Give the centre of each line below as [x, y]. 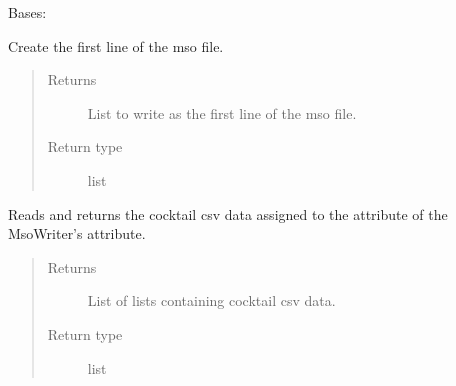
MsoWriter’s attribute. [77, 233]
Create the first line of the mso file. [116, 45]
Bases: [27, 12]
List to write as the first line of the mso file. [222, 112]
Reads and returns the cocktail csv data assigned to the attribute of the [228, 213]
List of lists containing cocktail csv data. [211, 300]
